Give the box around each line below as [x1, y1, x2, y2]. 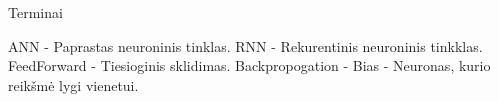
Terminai [8, 2, 63, 22]
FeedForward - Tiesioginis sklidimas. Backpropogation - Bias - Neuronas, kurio [8, 55, 491, 76]
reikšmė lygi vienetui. [8, 74, 139, 95]
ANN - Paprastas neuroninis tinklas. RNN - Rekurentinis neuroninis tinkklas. [8, 35, 483, 56]
